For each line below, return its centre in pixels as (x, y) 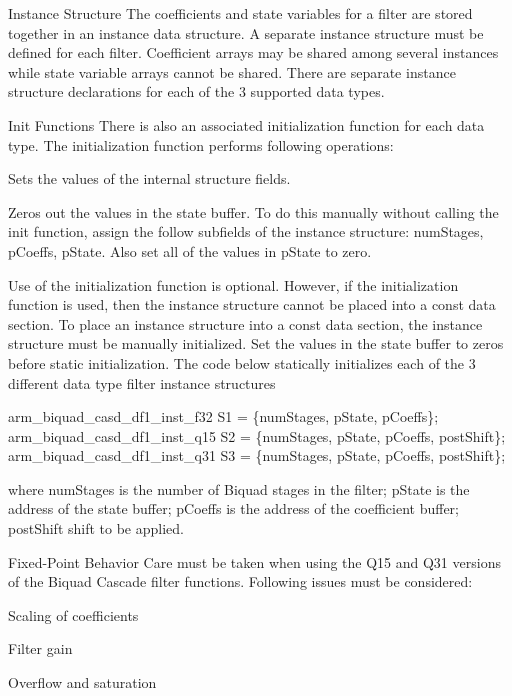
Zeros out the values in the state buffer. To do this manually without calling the (253, 211)
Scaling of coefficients (73, 614)
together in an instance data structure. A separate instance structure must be (246, 32)
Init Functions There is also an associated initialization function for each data (246, 124)
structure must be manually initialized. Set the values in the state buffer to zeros (256, 343)
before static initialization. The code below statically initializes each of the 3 (242, 362)
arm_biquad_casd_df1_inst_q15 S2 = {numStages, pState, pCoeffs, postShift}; (257, 435)
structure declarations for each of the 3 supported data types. (196, 91)
